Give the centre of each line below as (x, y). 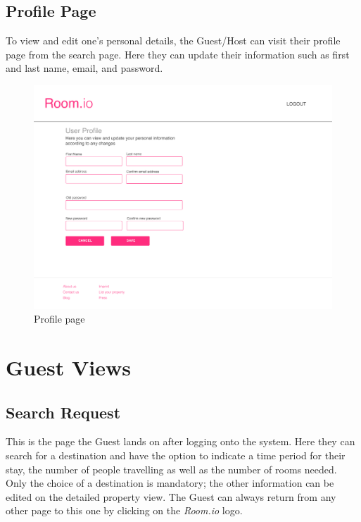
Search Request (63, 412)
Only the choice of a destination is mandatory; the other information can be (170, 483)
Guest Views (68, 367)
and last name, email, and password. (84, 68)
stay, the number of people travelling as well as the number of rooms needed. (171, 469)
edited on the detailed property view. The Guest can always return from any (171, 496)
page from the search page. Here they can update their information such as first (178, 54)
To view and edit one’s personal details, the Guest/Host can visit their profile (173, 41)
